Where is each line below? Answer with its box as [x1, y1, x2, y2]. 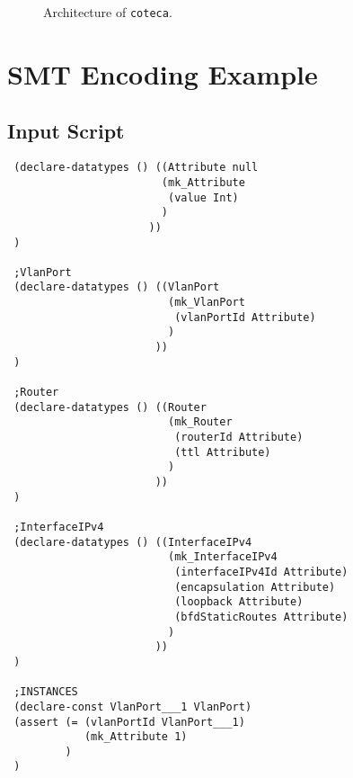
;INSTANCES [13, 685, 78, 699]
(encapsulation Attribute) [174, 580, 336, 594]
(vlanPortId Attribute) [174, 310, 316, 324]
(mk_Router [167, 416, 233, 429]
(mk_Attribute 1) [84, 730, 188, 744]
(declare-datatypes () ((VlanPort [13, 281, 220, 294]
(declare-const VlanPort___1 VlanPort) [13, 700, 252, 713]
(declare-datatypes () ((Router [13, 400, 207, 414]
